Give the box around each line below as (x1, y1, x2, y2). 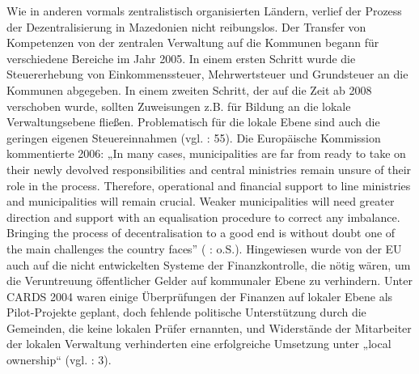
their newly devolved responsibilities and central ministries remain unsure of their (6, 160, 412, 177)
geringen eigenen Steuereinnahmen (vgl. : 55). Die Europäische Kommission (6, 129, 381, 146)
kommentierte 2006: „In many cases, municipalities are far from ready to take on (6, 145, 406, 162)
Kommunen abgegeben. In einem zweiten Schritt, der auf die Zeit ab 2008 (6, 81, 372, 98)
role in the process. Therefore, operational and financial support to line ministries (6, 176, 411, 193)
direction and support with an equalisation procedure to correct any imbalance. (6, 208, 400, 225)
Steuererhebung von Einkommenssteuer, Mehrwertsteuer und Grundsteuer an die (6, 66, 408, 83)
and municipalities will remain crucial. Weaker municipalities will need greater (6, 193, 395, 210)
